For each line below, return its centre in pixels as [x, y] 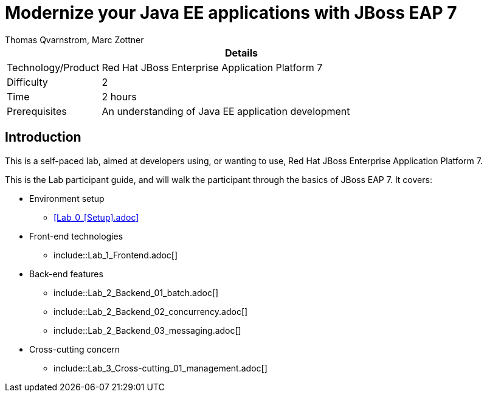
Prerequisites [37, 111]
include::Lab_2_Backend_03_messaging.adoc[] [147, 330]
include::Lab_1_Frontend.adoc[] [116, 255]
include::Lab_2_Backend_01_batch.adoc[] [136, 292]
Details [241, 53]
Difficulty [27, 82]
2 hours [119, 96]
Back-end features [66, 274]
